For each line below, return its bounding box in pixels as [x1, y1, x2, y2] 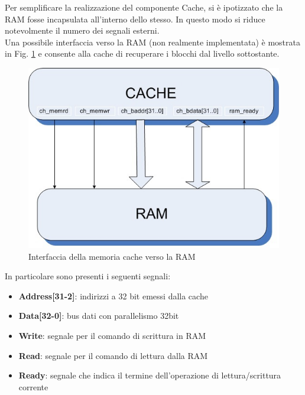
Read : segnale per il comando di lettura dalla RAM [18, 349, 208, 361]
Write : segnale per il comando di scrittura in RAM [18, 329, 206, 341]
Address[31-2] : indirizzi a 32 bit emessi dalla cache [18, 289, 208, 302]
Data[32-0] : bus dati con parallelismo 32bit [18, 309, 179, 322]
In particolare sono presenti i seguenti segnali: [5, 270, 171, 282]
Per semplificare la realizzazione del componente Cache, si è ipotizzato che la [5, 1, 283, 13]
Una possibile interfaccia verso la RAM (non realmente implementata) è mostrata [5, 35, 300, 48]
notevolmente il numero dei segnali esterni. [5, 24, 160, 37]
